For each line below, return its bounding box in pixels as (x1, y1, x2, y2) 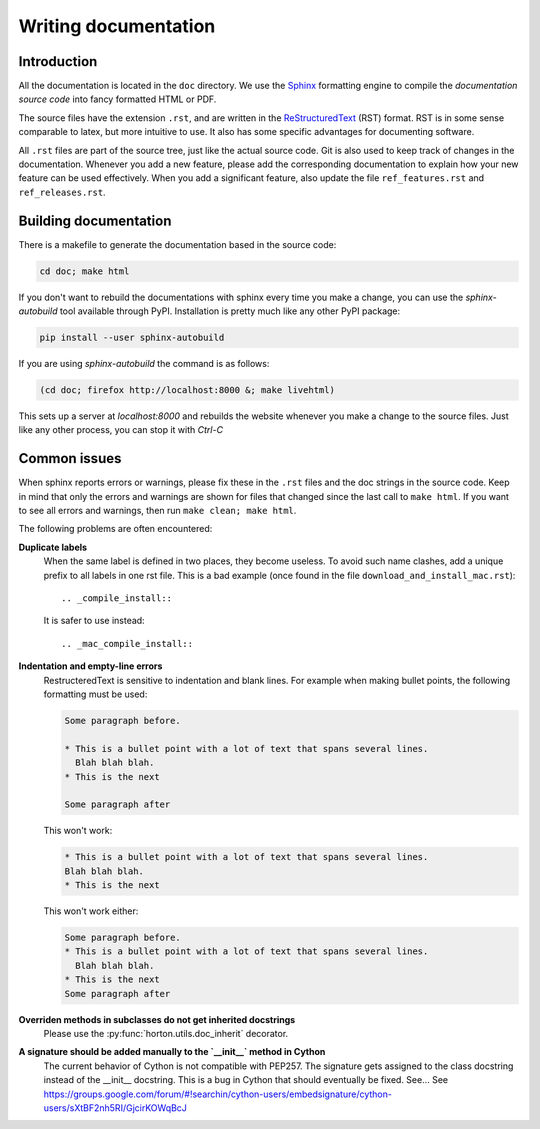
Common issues (18, 450, 122, 467)
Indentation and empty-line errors (18, 660, 163, 672)
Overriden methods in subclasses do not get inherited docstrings (18, 1013, 296, 1025)
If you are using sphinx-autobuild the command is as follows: (18, 358, 270, 370)
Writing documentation (18, 15, 216, 37)
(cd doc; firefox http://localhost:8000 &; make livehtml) (39, 385, 335, 396)
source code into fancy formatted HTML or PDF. (18, 93, 217, 105)
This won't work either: (43, 905, 139, 917)
